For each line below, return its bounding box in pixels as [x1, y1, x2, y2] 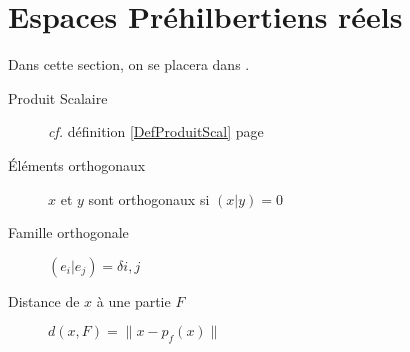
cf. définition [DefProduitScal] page [48, 121, 264, 142]
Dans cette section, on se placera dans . [8, 54, 250, 75]
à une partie [96, 290, 171, 311]
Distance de [8, 290, 80, 311]
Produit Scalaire [8, 87, 108, 108]
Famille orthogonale [8, 222, 129, 243]
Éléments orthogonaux [8, 154, 146, 175]
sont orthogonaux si [88, 188, 210, 209]
